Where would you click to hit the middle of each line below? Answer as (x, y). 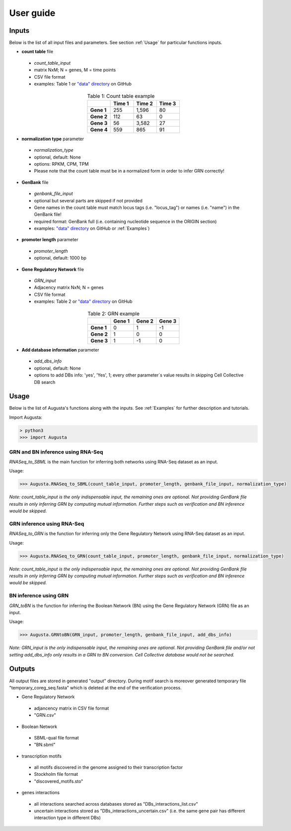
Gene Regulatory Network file (53, 269)
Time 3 (168, 103)
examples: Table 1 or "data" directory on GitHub (83, 84)
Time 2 (145, 103)
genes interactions (40, 793)
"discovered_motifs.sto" (59, 781)
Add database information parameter (60, 350)
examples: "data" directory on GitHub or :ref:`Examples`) (92, 228)
